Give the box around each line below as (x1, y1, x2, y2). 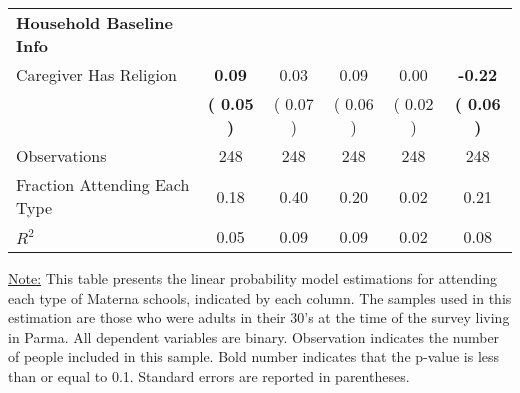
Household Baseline (16, 11, 173, 34)
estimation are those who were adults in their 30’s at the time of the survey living (8, 307, 510, 328)
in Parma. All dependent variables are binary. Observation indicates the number (8, 326, 500, 347)
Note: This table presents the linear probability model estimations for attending (8, 268, 498, 288)
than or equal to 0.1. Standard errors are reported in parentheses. (8, 365, 410, 386)
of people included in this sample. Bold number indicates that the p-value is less (8, 346, 500, 367)
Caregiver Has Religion (16, 63, 177, 86)
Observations (16, 144, 107, 167)
